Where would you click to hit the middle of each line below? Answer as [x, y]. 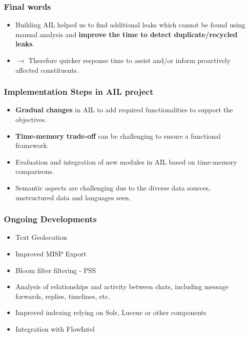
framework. [32, 145]
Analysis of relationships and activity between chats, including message [122, 286]
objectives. [31, 119]
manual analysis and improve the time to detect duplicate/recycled [126, 34]
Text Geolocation [41, 237]
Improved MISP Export [51, 253]
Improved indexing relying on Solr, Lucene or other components [111, 312]
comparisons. [35, 171]
